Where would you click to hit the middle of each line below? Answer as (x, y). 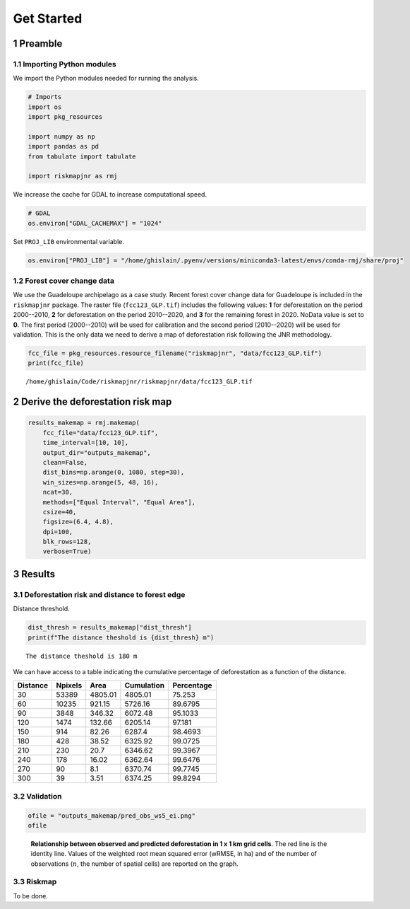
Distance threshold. (41, 609)
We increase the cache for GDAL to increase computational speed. (110, 195)
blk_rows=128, (67, 542)
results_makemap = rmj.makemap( (84, 423)
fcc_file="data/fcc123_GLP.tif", (101, 433)
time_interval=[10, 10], (86, 443)
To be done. (31, 896)
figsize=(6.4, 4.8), (78, 522)
